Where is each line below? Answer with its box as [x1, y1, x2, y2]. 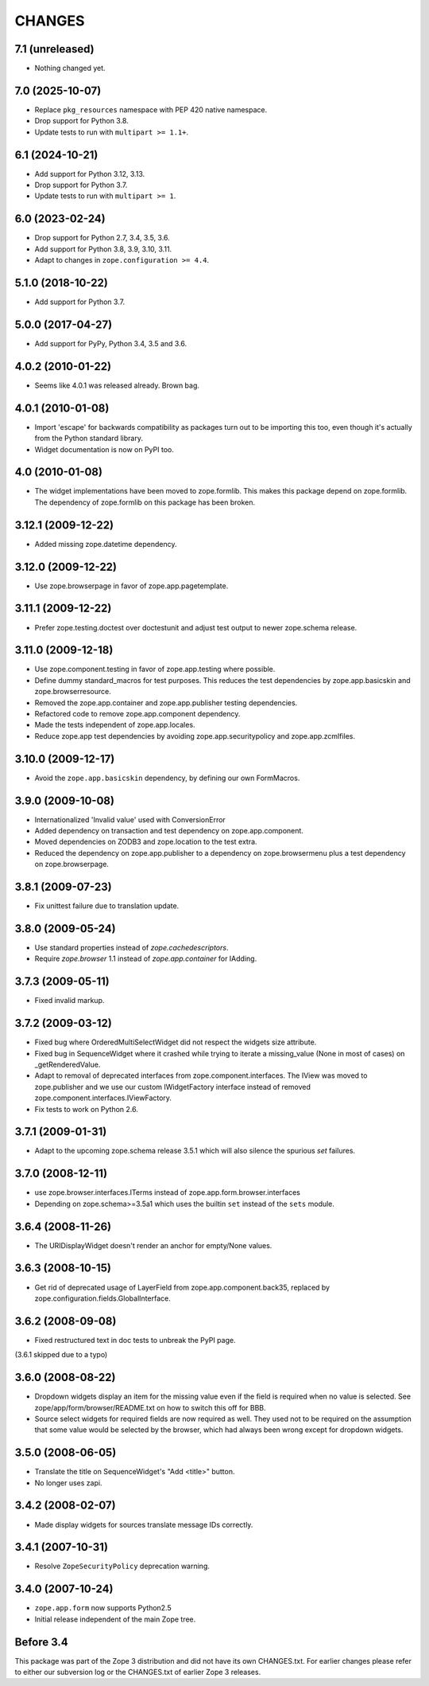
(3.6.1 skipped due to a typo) [14, 1350, 108, 1360]
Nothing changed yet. [34, 64, 106, 73]
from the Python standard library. [34, 434, 143, 443]
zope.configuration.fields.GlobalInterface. [34, 1294, 171, 1303]
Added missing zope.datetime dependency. [34, 539, 177, 548]
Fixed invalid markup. [34, 996, 105, 1005]
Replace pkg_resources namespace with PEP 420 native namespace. [34, 104, 268, 115]
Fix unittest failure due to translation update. [34, 901, 180, 911]
